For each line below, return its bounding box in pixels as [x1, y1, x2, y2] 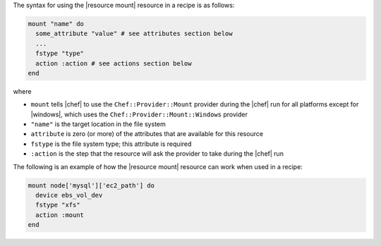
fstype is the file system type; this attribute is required [30, 140, 192, 148]
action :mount [35, 211, 85, 219]
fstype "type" [35, 49, 85, 58]
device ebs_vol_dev [35, 191, 103, 199]
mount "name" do [28, 20, 85, 27]
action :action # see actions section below [35, 59, 192, 67]
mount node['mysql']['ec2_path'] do [28, 181, 155, 190]
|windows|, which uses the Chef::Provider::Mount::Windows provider [30, 110, 248, 118]
